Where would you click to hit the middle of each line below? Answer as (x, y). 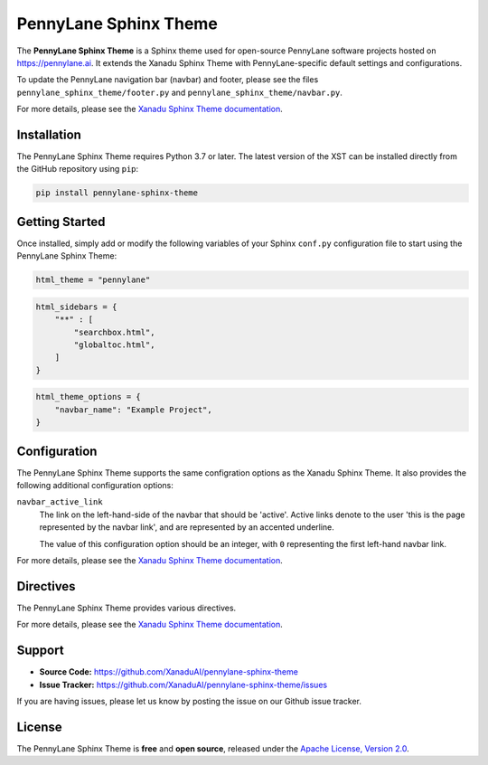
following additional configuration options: (95, 486)
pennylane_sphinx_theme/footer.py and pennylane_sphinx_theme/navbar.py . (180, 92)
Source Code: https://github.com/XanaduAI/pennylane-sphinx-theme (169, 672)
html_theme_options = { (89, 397)
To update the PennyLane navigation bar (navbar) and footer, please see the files (168, 80)
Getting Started (61, 222)
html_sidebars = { (76, 307)
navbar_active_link (60, 502)
